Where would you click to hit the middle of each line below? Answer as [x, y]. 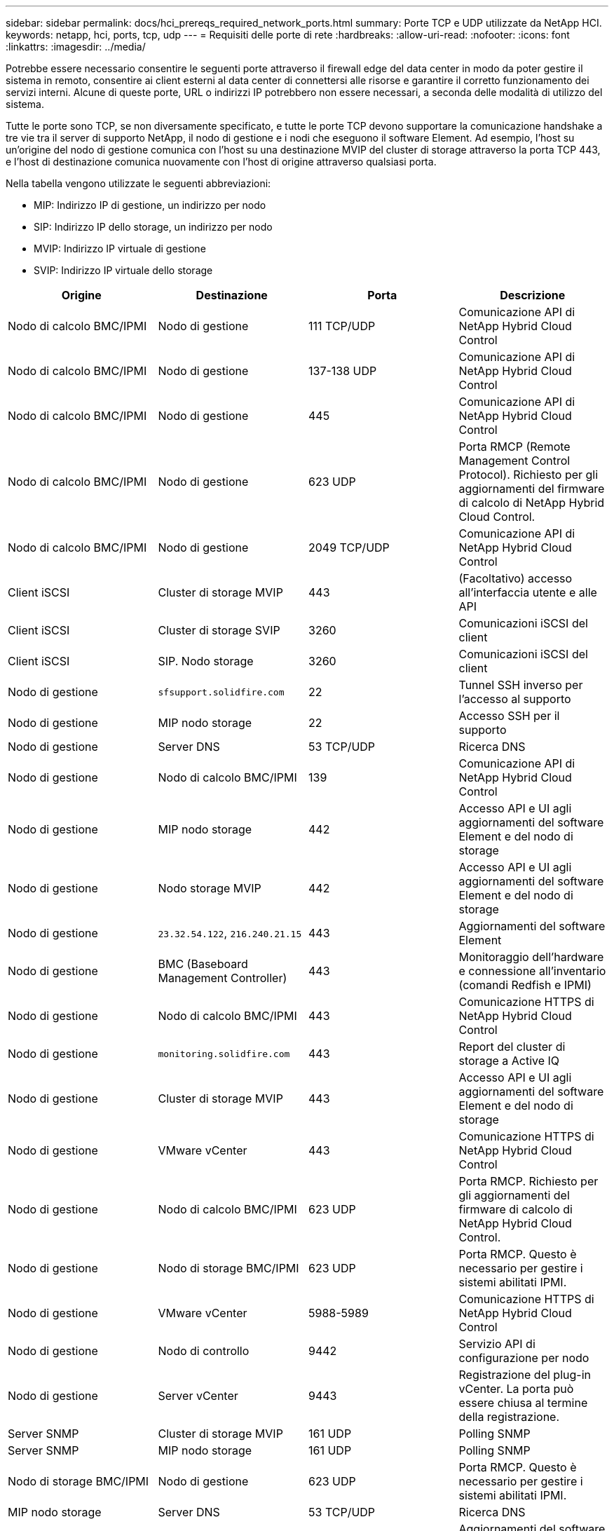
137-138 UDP [343, 371]
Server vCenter [198, 1396]
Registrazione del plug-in [525, 1375]
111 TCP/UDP [342, 326]
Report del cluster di [512, 1047]
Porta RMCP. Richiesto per [528, 1181]
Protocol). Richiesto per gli [528, 475]
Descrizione [533, 295]
